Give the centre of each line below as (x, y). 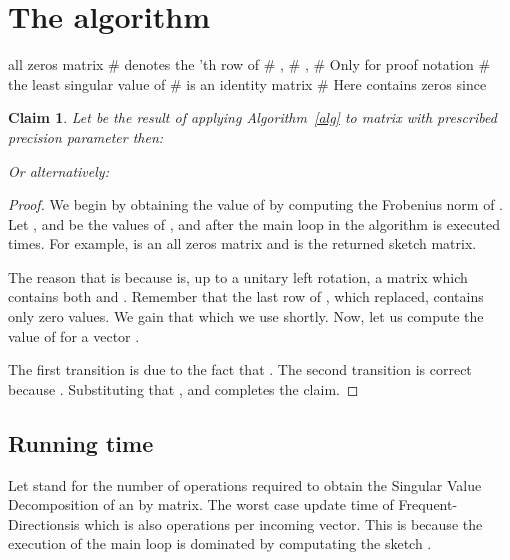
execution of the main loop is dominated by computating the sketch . (220, 543)
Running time (81, 442)
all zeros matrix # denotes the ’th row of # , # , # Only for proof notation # (249, 64)
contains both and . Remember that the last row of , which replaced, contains (246, 296)
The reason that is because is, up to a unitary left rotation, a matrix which (238, 276)
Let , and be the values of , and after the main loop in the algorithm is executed (254, 223)
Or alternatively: (58, 170)
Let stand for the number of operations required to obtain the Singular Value (245, 484)
